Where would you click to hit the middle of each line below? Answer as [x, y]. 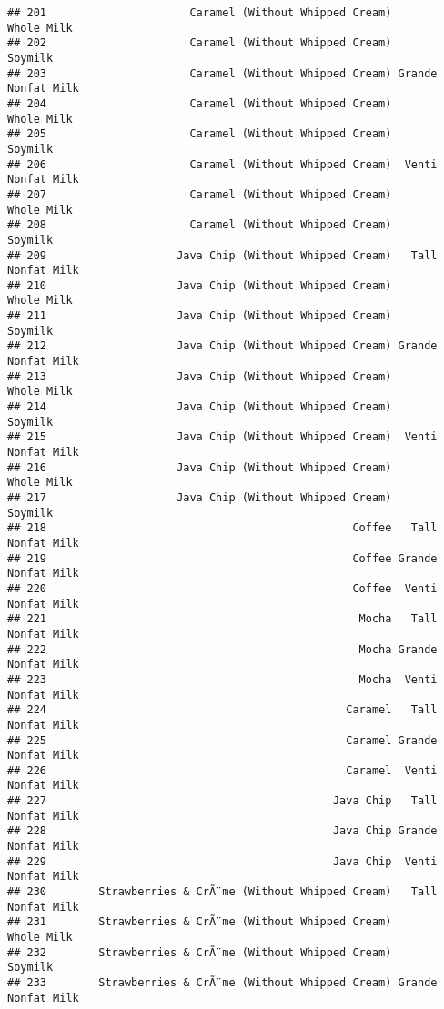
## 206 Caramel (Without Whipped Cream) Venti [222, 164]
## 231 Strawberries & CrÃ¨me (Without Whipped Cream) [200, 922]
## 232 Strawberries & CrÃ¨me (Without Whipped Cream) [200, 952]
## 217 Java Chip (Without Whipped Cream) [200, 498]
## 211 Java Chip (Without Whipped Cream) [200, 316]
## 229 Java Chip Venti [222, 861]
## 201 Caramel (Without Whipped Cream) [200, 13]
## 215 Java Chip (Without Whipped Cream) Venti [222, 437]
